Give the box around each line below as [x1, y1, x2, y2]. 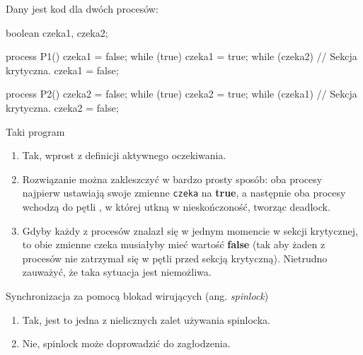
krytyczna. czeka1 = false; [6, 62, 119, 77]
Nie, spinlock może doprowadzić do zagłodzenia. [22, 336, 231, 351]
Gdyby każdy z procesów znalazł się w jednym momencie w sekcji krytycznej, [22, 223, 358, 238]
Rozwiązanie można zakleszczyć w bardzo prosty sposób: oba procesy [22, 171, 323, 186]
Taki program [6, 124, 65, 139]
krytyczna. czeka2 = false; [6, 100, 119, 115]
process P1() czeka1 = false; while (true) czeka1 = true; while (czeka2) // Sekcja [6, 49, 357, 64]
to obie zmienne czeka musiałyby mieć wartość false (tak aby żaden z [22, 237, 325, 252]
